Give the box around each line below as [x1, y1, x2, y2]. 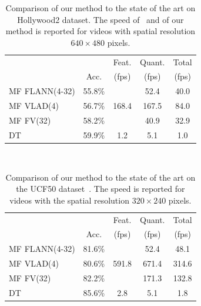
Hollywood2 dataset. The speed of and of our [17, 13, 184, 25]
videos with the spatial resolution [9, 194, 129, 206]
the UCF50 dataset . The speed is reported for [16, 182, 185, 195]
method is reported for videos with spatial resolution [5, 25, 196, 37]
